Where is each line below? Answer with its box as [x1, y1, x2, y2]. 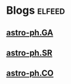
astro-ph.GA [6, 28, 54, 38]
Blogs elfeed [6, 4, 66, 17]
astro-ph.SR [6, 47, 53, 58]
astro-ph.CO [6, 68, 54, 79]
